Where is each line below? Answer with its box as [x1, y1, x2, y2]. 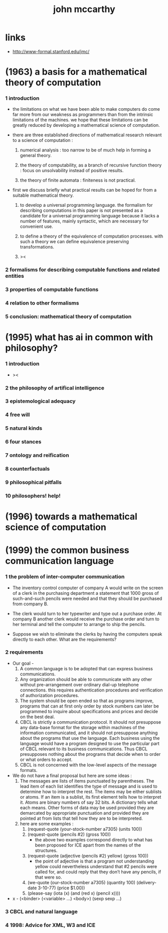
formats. [20, 767, 38, 773]
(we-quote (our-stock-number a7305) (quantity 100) [27, 879, 135, 885]
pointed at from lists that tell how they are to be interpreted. [20, 815, 143, 821]
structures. [35, 847, 58, 853]
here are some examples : [20, 820, 74, 826]
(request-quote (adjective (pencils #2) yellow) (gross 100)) [27, 852, 149, 859]
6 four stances [5, 438, 42, 445]
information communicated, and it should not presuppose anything [20, 730, 158, 736]
